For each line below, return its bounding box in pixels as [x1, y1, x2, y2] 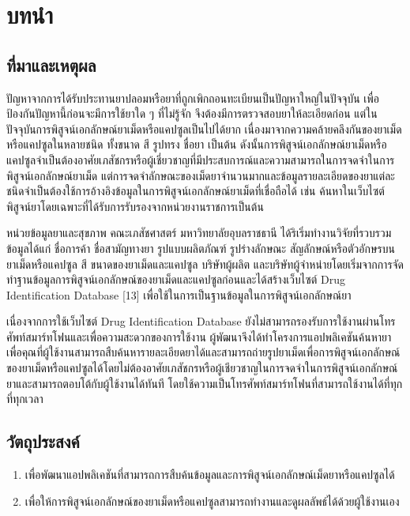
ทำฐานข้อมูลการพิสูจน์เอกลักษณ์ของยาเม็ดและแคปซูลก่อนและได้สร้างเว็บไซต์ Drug [6, 271, 345, 288]
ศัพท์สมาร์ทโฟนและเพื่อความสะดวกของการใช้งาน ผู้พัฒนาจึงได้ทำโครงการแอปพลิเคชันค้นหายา [6, 328, 392, 345]
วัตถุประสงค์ [6, 429, 80, 454]
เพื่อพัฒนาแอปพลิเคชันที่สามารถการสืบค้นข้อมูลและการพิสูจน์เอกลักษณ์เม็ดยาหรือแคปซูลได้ [24, 466, 395, 483]
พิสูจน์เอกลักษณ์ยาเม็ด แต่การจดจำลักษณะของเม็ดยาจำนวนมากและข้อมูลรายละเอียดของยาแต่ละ [6, 167, 395, 183]
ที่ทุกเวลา [6, 390, 43, 407]
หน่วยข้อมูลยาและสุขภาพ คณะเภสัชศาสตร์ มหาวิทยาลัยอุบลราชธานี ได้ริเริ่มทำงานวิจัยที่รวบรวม [6, 224, 392, 241]
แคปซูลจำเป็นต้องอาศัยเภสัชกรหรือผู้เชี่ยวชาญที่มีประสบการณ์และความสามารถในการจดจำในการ [6, 151, 395, 168]
